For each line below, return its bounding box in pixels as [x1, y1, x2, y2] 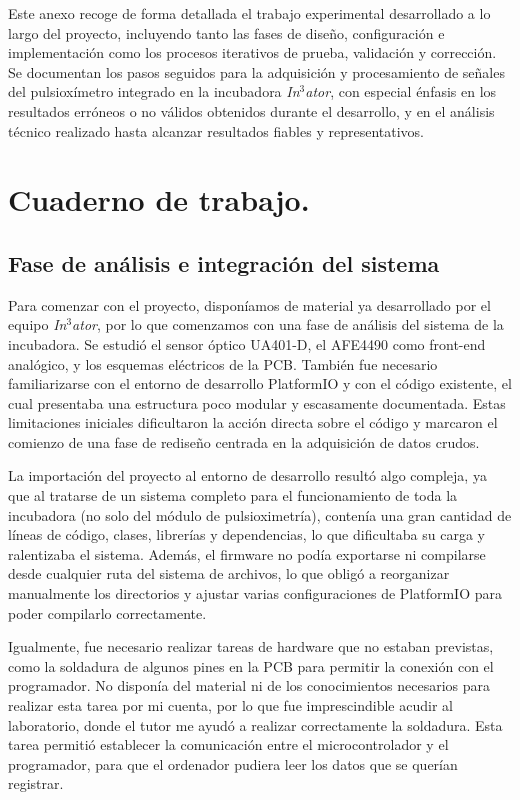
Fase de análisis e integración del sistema [8, 247, 440, 278]
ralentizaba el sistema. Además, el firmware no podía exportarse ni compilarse [8, 543, 486, 564]
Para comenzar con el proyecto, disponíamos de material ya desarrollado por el [8, 294, 491, 315]
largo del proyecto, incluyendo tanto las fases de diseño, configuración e [8, 22, 445, 43]
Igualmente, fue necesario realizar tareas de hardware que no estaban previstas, [8, 636, 494, 657]
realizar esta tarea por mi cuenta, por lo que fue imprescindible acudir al [8, 695, 453, 716]
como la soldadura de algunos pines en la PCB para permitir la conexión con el [8, 655, 494, 676]
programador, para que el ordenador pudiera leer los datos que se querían [8, 753, 458, 774]
